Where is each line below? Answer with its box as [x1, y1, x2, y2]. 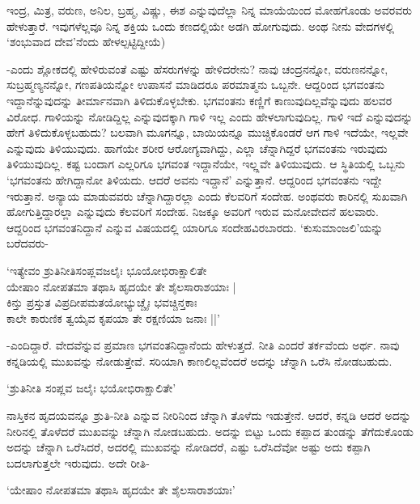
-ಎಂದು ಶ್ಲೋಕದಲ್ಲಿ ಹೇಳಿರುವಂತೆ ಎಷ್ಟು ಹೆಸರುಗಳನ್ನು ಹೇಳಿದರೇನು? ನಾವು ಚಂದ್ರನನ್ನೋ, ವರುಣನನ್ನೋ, [6, 60, 388, 77]
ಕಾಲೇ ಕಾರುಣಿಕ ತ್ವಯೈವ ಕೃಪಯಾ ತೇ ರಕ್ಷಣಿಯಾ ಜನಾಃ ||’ [6, 309, 220, 326]
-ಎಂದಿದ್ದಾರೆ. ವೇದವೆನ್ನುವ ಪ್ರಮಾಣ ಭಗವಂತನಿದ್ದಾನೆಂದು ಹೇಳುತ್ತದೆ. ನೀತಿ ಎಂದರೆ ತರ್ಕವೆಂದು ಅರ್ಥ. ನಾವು [6, 337, 400, 354]
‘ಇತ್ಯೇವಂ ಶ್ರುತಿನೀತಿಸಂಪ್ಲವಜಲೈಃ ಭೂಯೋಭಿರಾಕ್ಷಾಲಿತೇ [6, 261, 207, 278]
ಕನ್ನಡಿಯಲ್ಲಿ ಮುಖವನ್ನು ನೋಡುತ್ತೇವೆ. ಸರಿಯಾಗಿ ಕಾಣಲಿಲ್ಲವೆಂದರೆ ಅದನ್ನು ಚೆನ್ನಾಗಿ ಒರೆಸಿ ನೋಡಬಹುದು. [6, 352, 392, 369]
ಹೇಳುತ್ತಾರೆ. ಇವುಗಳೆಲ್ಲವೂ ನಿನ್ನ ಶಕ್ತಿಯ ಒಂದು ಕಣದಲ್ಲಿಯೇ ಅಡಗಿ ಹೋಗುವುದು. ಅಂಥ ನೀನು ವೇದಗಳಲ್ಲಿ [6, 17, 395, 34]
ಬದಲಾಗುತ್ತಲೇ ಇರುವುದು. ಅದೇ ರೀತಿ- [6, 454, 150, 471]
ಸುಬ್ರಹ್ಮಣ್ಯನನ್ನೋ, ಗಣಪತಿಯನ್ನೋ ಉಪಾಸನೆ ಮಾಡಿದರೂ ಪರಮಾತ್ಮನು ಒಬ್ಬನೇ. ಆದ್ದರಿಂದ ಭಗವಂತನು [6, 76, 385, 93]
